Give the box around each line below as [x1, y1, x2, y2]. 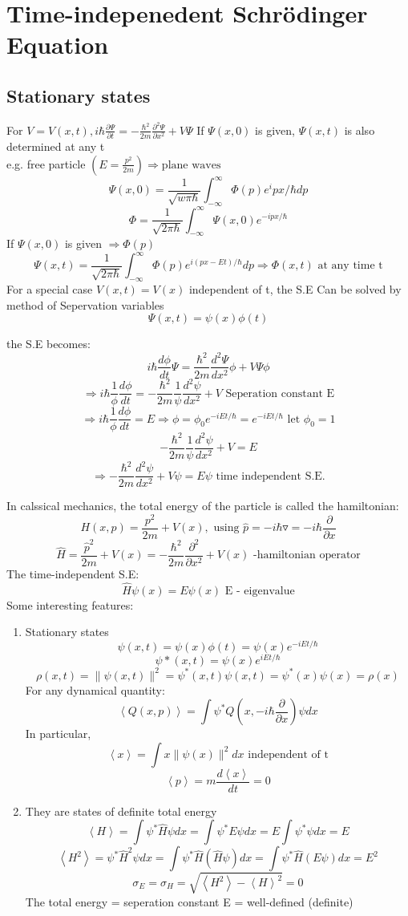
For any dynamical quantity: [25, 681, 165, 698]
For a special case [6, 281, 93, 298]
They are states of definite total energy [25, 802, 217, 819]
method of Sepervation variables [6, 296, 164, 313]
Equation [6, 28, 109, 61]
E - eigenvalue [224, 585, 295, 597]
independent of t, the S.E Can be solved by [188, 281, 402, 298]
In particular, [25, 725, 91, 742]
